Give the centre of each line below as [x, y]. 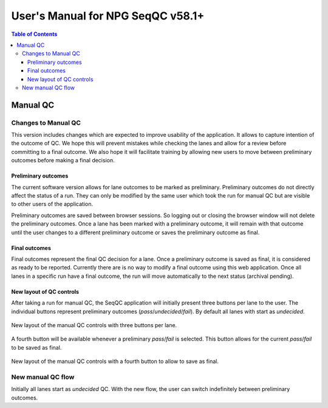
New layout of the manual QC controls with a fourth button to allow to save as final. [115, 361]
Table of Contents [34, 34]
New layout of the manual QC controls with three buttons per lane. [94, 325]
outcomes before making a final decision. [63, 161]
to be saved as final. [36, 347]
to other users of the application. [52, 204]
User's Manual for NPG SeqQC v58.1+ [108, 16]
